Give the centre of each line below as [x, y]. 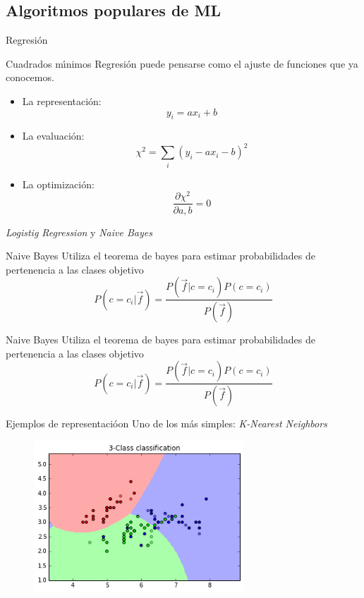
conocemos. [30, 77]
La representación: [62, 100]
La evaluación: [53, 136]
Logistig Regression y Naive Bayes [79, 232]
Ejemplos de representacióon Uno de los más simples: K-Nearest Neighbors [166, 423]
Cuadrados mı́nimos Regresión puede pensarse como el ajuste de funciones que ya [182, 63]
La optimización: [58, 184]
